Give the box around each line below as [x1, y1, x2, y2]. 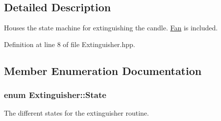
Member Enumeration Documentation [4, 63, 202, 78]
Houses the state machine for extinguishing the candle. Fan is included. [4, 23, 218, 33]
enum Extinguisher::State [4, 89, 106, 101]
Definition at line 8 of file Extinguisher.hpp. [4, 39, 135, 49]
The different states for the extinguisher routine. [4, 108, 149, 118]
